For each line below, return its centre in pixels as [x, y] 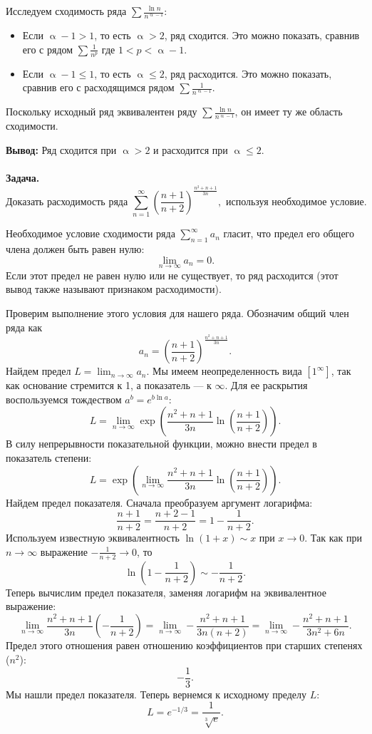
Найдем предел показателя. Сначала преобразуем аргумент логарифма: [159, 502]
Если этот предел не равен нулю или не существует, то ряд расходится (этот [172, 275]
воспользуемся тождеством [64, 399]
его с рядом [48, 49]
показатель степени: [49, 458]
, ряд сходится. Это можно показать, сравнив [262, 35]
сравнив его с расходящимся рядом [98, 87]
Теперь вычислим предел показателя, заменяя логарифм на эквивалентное [166, 592]
